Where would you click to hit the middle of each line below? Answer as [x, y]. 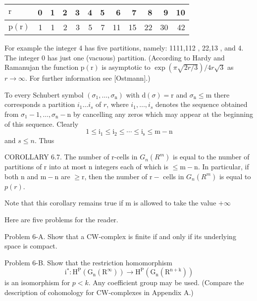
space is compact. [31, 246]
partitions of [23, 167]
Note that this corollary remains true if [64, 203]
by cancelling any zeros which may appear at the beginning [163, 114]
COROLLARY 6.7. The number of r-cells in [71, 157]
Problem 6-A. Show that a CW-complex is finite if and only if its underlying [120, 236]
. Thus [44, 140]
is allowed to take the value [175, 203]
